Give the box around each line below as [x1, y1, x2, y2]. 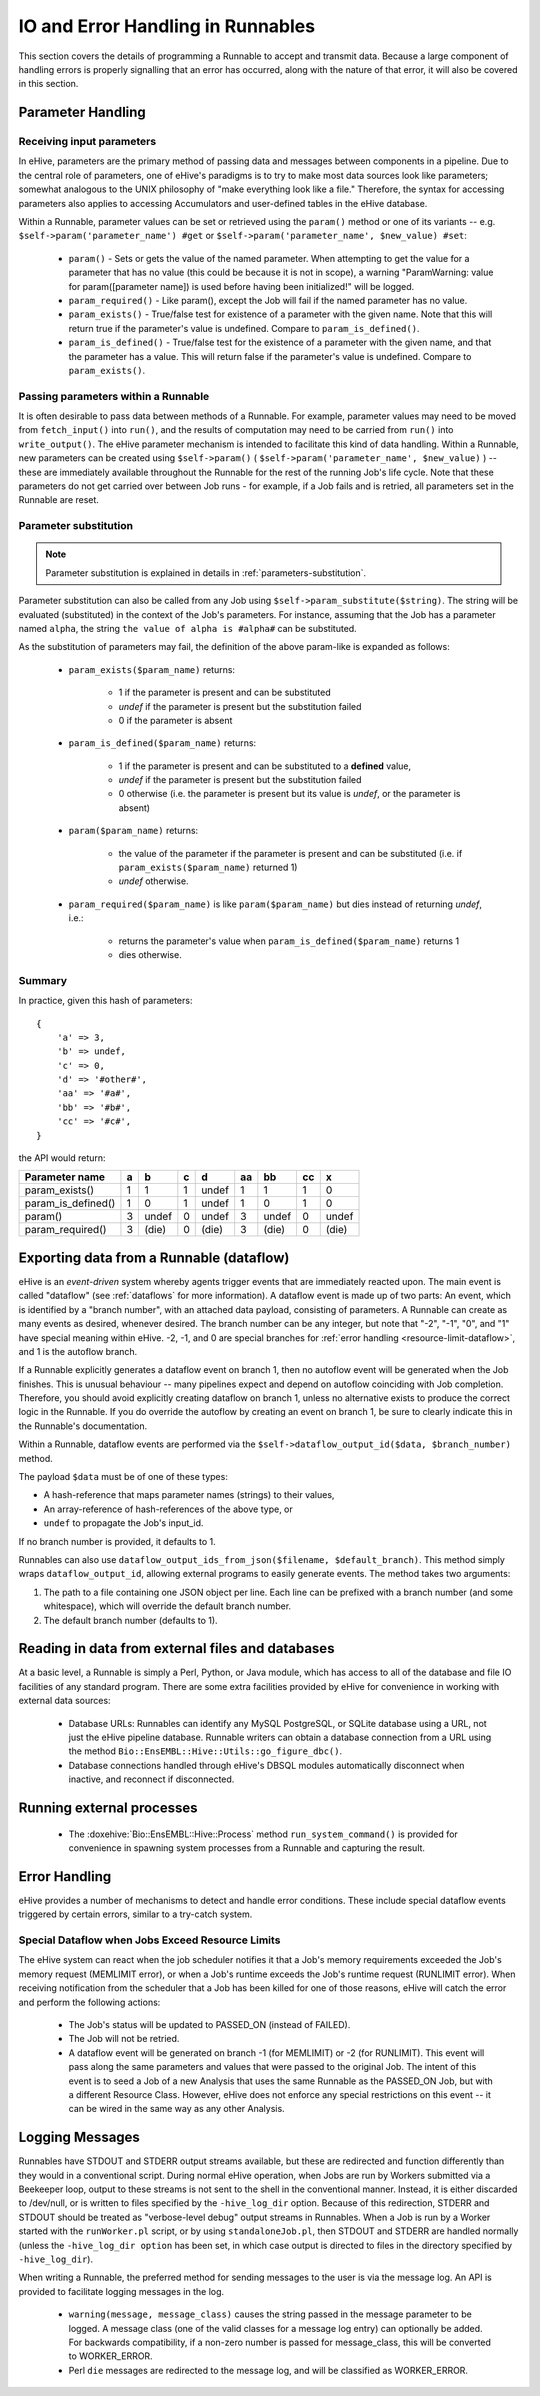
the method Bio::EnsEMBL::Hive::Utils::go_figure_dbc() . [68, 1745, 343, 1757]
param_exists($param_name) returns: [68, 663, 235, 675]
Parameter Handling [18, 104, 147, 121]
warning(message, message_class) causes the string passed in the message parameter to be [68, 2308, 472, 2320]
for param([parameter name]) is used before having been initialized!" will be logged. [68, 280, 415, 292]
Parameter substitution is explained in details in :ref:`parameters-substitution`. [45, 566, 367, 579]
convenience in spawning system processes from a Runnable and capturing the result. [68, 1841, 425, 1854]
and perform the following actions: [18, 1996, 161, 2008]
